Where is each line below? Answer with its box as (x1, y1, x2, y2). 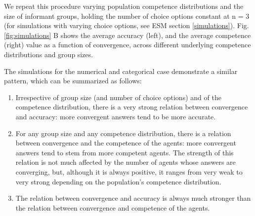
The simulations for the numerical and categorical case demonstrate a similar (4, 66, 238, 76)
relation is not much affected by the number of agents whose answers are (15, 157, 236, 167)
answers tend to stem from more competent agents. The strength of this (15, 147, 234, 157)
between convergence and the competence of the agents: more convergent (15, 138, 236, 148)
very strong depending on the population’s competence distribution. (15, 176, 221, 186)
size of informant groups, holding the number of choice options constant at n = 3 (4, 10, 250, 21)
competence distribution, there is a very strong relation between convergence (15, 102, 248, 112)
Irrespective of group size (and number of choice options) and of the (15, 92, 221, 102)
